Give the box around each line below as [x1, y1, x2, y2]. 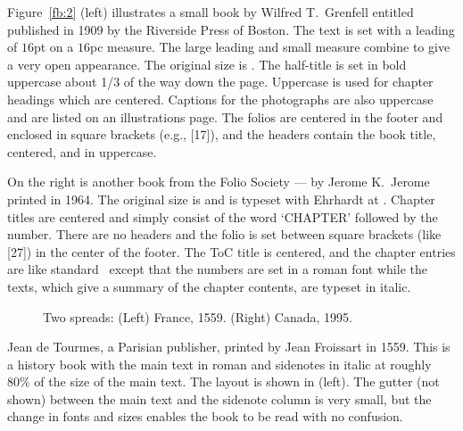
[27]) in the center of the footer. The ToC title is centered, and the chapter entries [7, 242, 456, 261]
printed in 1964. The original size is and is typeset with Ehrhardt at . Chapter [7, 189, 435, 208]
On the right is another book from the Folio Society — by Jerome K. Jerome [7, 172, 430, 191]
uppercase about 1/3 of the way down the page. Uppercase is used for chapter [7, 72, 434, 91]
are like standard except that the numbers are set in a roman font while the [7, 260, 427, 278]
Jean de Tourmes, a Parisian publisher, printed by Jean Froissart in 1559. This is [7, 337, 451, 356]
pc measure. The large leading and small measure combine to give [89, 37, 451, 56]
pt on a [33, 37, 74, 56]
